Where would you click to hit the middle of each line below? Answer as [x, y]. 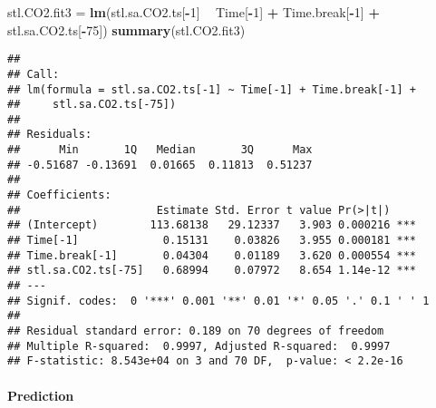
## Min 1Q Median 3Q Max [160, 150]
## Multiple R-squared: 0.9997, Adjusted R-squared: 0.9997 [199, 346]
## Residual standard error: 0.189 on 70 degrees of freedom [196, 331]
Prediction [41, 395]
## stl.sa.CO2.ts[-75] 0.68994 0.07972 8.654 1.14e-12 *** [212, 271]
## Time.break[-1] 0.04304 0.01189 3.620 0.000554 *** [212, 255]
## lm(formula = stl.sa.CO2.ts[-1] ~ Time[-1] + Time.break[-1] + [212, 89]
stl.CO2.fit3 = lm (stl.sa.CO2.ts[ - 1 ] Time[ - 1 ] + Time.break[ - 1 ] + [194, 12]
